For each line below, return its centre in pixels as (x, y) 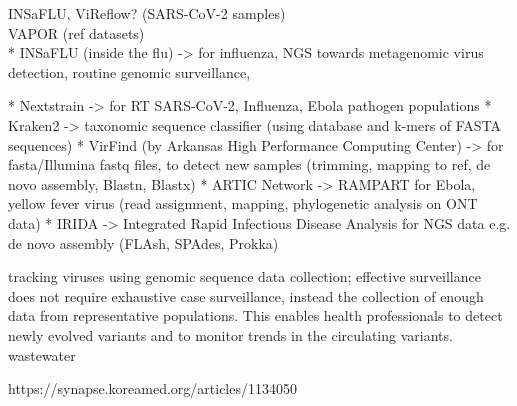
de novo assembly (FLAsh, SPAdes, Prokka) (143, 242)
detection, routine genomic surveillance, (129, 71)
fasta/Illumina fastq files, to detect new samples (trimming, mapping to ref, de (249, 164)
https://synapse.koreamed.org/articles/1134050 (152, 388)
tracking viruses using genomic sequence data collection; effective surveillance (244, 276)
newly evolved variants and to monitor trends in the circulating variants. (230, 334)
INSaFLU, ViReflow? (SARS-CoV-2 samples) (147, 13)
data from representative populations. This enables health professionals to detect (255, 315)
